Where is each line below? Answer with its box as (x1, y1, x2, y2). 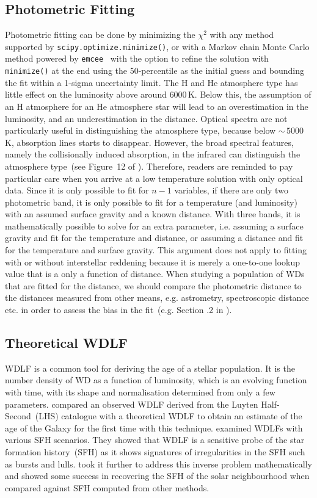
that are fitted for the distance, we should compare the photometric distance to (5, 279, 302, 292)
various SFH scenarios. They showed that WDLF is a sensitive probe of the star (5, 433, 305, 446)
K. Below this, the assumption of (188, 88, 312, 101)
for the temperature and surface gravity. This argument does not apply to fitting (5, 244, 307, 256)
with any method (210, 28, 274, 41)
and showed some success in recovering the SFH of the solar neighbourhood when (5, 469, 310, 482)
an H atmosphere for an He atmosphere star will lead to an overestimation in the (5, 99, 308, 112)
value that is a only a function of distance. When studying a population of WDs (5, 267, 305, 280)
